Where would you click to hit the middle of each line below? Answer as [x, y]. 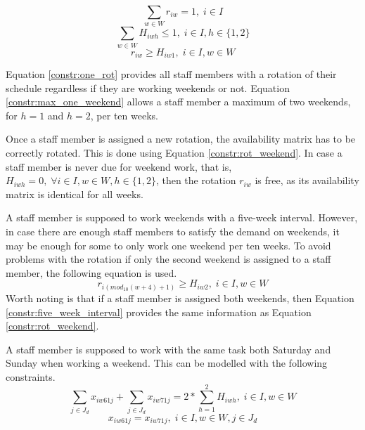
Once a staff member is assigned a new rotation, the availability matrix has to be [181, 139]
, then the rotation [196, 180]
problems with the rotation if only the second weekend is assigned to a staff [168, 259]
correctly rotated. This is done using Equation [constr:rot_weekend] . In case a [174, 153]
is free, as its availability [307, 180]
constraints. [31, 376]
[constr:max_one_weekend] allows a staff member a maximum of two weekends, [178, 102]
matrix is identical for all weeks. [75, 194]
